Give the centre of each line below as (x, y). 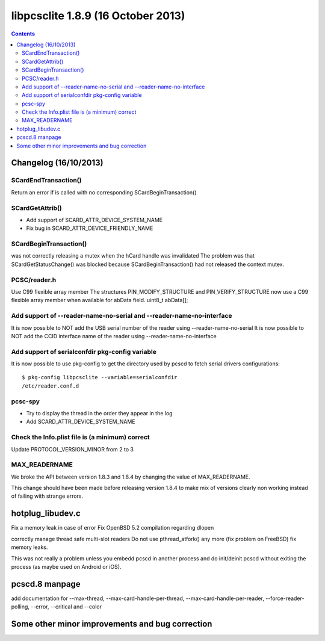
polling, (20, 607)
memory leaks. (29, 547)
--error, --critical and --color (66, 607)
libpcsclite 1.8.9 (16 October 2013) (98, 16)
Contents (23, 34)
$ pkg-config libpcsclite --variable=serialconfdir (100, 377)
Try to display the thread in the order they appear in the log (99, 413)
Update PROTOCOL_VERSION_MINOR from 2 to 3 (72, 449)
